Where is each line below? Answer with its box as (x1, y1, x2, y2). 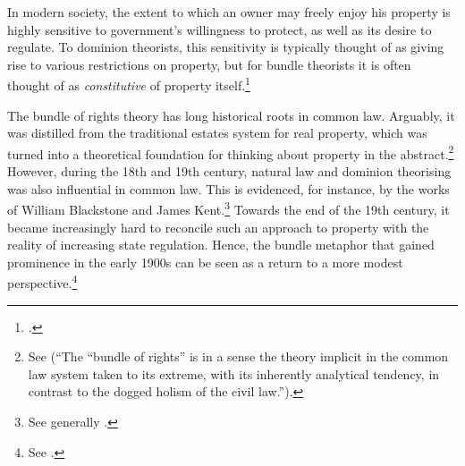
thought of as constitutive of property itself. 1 (7, 73, 250, 95)
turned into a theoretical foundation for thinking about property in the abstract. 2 (7, 141, 454, 163)
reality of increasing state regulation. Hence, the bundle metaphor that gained (7, 235, 435, 254)
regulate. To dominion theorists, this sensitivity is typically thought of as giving (7, 38, 444, 56)
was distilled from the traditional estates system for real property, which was (7, 123, 427, 142)
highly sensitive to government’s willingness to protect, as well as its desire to (7, 20, 432, 38)
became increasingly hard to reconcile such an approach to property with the (7, 217, 429, 236)
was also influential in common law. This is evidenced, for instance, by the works (7, 179, 450, 198)
